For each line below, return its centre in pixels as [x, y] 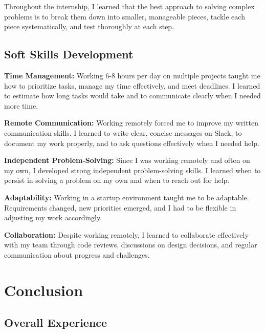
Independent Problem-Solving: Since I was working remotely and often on [127, 160]
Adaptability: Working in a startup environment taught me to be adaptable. [127, 197]
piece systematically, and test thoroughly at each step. [89, 26]
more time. [21, 105]
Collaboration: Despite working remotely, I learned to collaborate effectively [126, 234]
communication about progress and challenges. [77, 254]
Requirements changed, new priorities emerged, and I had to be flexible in [120, 207]
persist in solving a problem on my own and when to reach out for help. [117, 180]
